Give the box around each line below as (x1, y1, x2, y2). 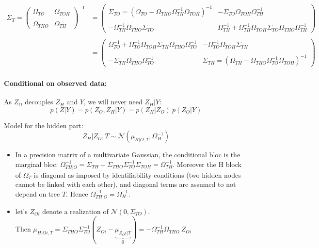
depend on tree (15, 188, 60, 198)
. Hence (66, 188, 88, 198)
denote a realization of (42, 206, 109, 216)
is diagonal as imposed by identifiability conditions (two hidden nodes (33, 169, 241, 180)
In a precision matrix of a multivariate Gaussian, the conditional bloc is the (15, 149, 240, 160)
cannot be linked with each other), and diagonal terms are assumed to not (15, 179, 236, 189)
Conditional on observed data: (4, 78, 107, 88)
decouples (25, 97, 53, 107)
